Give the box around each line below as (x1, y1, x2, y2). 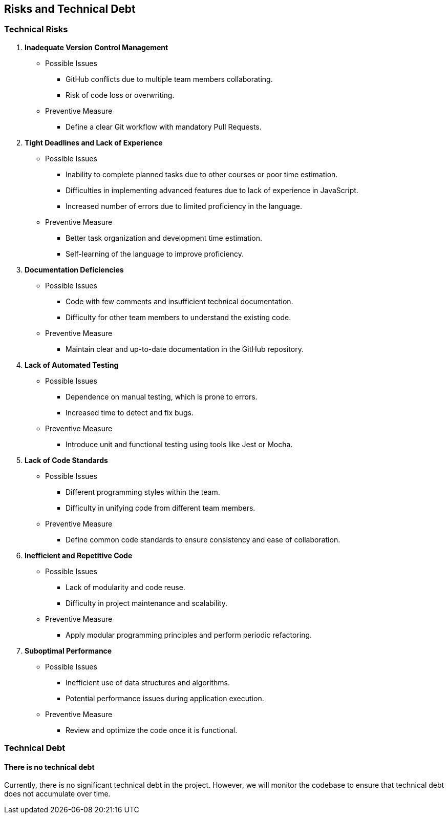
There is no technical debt (4, 762, 95, 771)
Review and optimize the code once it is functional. (66, 725, 238, 735)
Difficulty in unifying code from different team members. (66, 503, 255, 512)
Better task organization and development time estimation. (66, 233, 263, 242)
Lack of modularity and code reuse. (66, 582, 185, 592)
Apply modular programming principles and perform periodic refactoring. (66, 630, 312, 639)
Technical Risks (4, 24, 68, 35)
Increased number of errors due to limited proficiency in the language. (66, 201, 303, 211)
